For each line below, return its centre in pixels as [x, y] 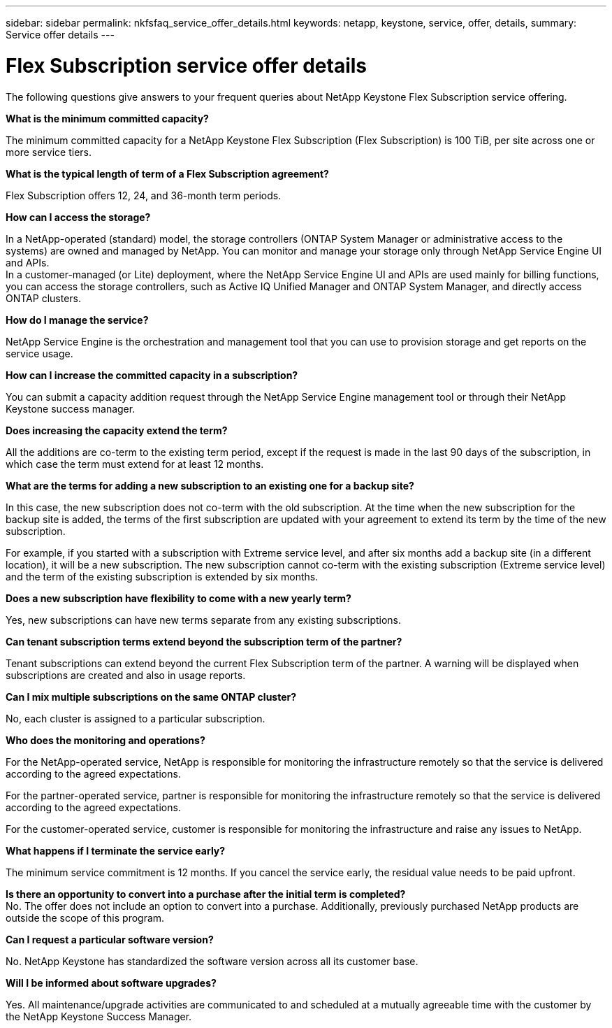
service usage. [39, 353]
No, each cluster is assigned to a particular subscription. [136, 718]
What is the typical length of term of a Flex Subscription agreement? [167, 173]
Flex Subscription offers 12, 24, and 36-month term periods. [144, 195]
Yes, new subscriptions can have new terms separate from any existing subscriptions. [204, 620]
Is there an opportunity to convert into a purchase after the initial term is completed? [206, 894]
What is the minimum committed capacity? [107, 118]
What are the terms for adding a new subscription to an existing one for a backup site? [210, 485]
